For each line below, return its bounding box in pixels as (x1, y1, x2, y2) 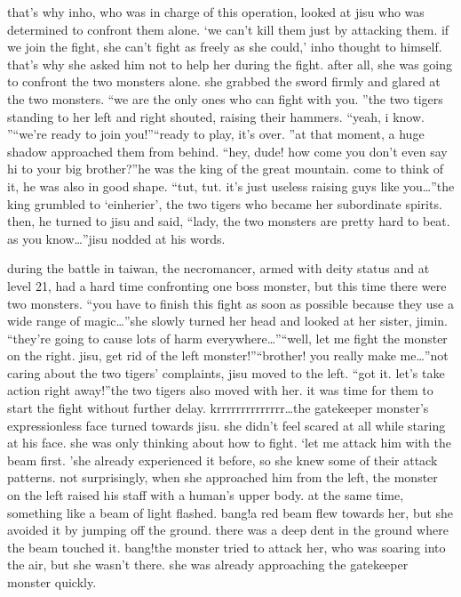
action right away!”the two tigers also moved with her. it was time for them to (7, 381, 433, 399)
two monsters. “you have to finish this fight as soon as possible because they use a (7, 294, 454, 312)
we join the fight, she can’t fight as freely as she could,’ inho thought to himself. (7, 37, 442, 56)
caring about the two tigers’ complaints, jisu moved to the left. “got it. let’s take (7, 363, 445, 382)
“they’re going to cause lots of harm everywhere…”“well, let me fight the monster (7, 328, 448, 347)
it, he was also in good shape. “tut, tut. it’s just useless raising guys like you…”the (7, 176, 455, 195)
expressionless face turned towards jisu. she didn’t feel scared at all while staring (7, 415, 446, 434)
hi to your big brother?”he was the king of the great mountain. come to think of (7, 159, 444, 178)
